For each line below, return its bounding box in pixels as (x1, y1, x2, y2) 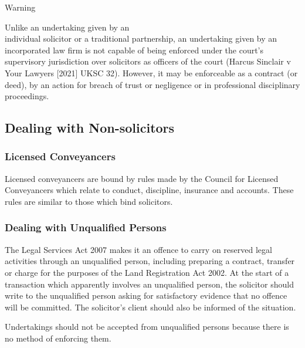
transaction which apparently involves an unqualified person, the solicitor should (5, 278, 294, 290)
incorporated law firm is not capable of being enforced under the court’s (5, 43, 264, 56)
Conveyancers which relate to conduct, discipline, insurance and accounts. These (5, 184, 294, 196)
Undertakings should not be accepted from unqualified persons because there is (5, 320, 289, 333)
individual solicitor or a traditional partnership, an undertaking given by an (5, 32, 277, 45)
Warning (5, 1, 36, 13)
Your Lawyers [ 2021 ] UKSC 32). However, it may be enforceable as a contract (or (5, 66, 298, 79)
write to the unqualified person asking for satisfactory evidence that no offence (5, 289, 287, 302)
